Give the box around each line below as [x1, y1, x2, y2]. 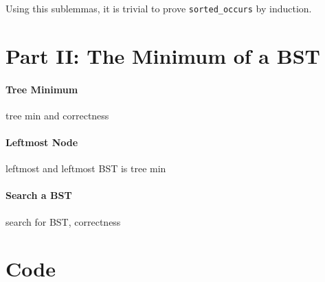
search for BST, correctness [5, 214, 121, 228]
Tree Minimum [5, 82, 78, 96]
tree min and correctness [5, 108, 109, 122]
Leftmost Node [5, 135, 78, 150]
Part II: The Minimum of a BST [5, 41, 320, 69]
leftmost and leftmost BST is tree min [5, 161, 166, 176]
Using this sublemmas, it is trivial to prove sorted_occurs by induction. [5, 1, 312, 15]
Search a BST [5, 188, 72, 202]
